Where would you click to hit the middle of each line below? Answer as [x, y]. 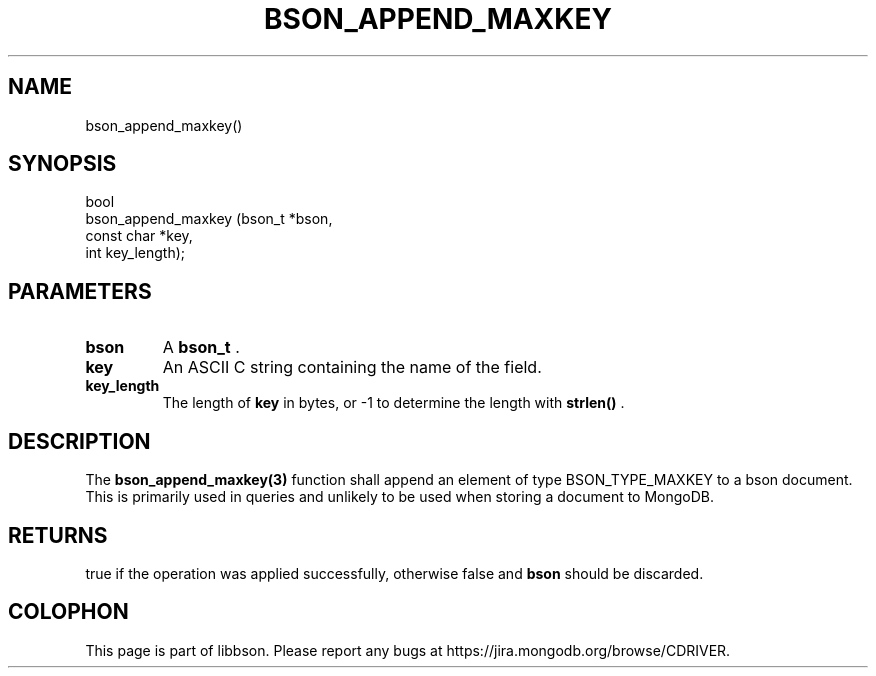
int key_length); [135, 253]
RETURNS [58, 535]
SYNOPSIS [62, 164]
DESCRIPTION [79, 441]
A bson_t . [201, 347]
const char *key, [139, 236]
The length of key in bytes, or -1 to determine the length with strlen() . [393, 403]
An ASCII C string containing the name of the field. [352, 367]
